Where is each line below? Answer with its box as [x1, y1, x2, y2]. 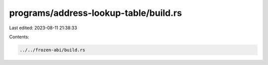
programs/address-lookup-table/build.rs [9, 7, 182, 18]
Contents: [9, 34, 29, 40]
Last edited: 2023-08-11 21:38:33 [9, 25, 77, 31]
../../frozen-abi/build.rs [19, 47, 85, 53]
